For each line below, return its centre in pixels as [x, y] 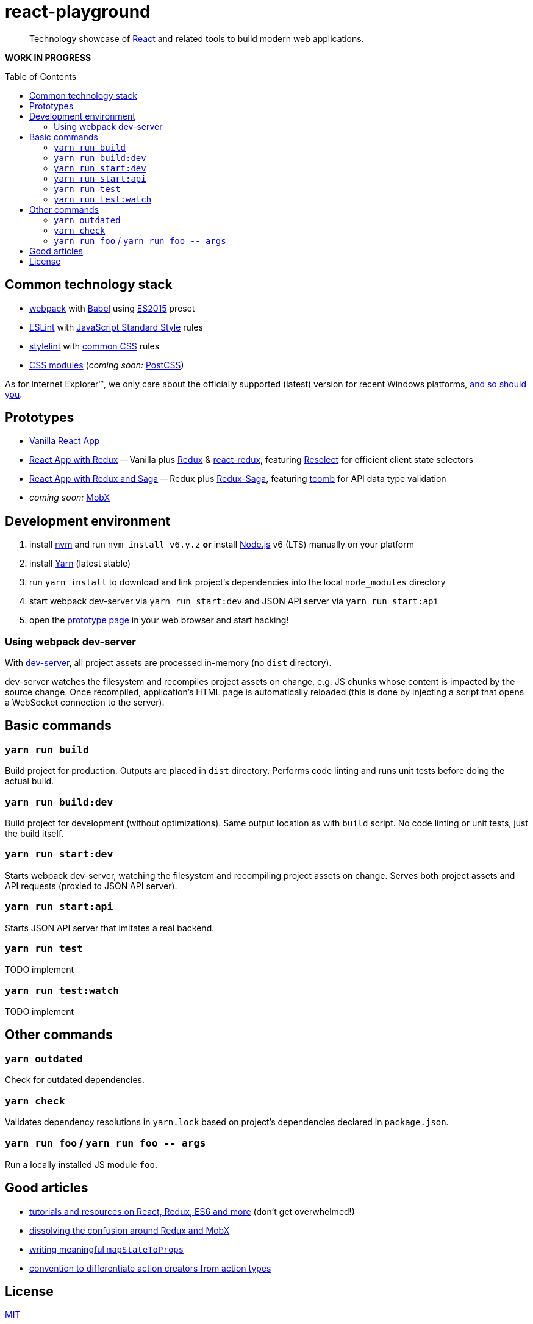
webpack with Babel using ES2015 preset [112, 308]
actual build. [30, 781]
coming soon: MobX [70, 498]
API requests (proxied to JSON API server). [91, 886]
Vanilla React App [65, 441]
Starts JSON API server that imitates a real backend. [110, 928]
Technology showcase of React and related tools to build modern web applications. [197, 38]
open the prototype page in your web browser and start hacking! [159, 620]
